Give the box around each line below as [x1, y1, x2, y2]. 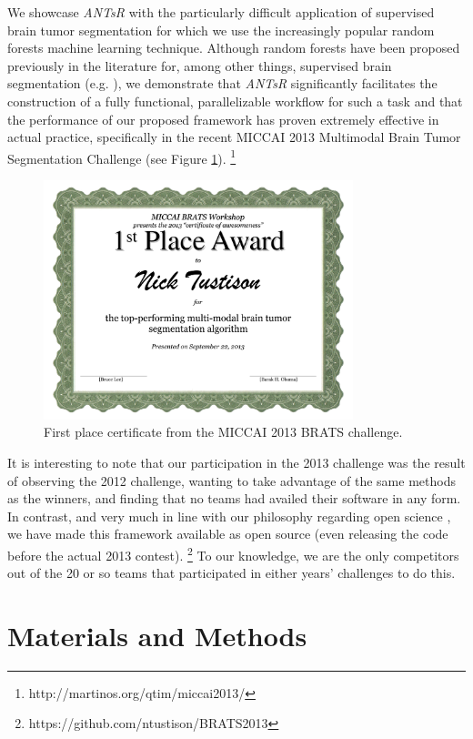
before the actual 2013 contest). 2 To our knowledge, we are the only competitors [7, 542, 459, 564]
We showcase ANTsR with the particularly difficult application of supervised [7, 3, 435, 21]
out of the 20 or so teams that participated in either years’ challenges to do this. [7, 563, 456, 582]
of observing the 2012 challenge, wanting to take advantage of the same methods [7, 471, 456, 490]
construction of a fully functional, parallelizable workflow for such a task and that [7, 91, 463, 110]
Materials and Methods [7, 616, 307, 653]
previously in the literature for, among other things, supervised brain [7, 56, 392, 75]
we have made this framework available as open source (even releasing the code [7, 524, 448, 543]
